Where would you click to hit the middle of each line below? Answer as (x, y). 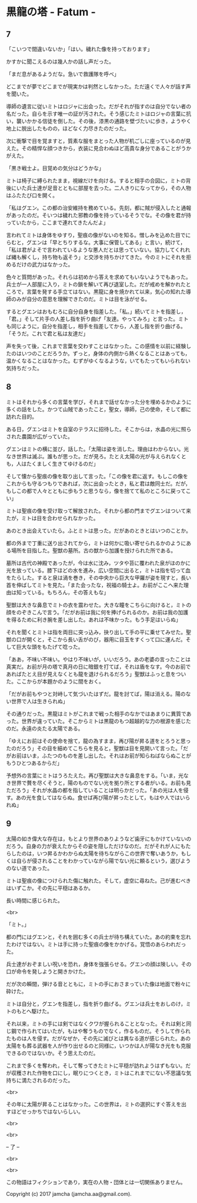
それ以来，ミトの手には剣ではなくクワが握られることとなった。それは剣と (96, 1024)
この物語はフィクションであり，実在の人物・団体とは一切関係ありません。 (96, 1182)
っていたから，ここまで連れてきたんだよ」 (57, 222)
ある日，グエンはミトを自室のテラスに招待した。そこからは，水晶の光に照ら (99, 429)
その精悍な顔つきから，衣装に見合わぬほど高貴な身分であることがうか (106, 148)
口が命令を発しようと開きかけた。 (47, 971)
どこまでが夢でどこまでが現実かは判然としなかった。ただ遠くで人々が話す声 (98, 86)
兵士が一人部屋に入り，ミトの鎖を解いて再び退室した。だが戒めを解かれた (96, 284)
